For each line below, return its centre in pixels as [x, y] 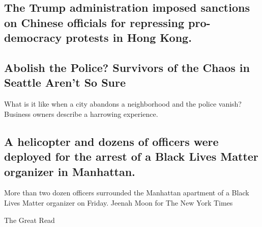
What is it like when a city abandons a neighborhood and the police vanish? [123, 104]
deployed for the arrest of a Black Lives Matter [131, 156]
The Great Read [30, 220]
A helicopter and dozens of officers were [111, 141]
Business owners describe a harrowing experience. [81, 113]
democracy [33, 37]
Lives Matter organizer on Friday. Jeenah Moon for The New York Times [119, 202]
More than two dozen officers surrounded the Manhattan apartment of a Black [127, 193]
